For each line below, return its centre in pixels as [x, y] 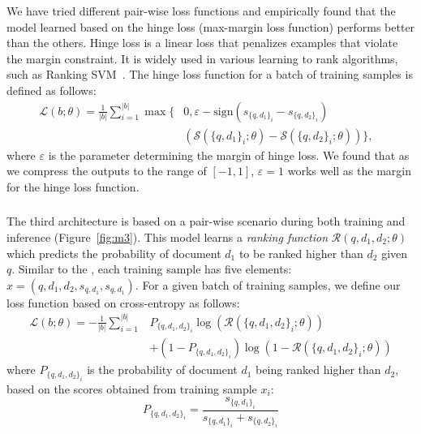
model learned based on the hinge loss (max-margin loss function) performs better [211, 26]
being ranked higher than [318, 370]
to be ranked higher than [301, 253]
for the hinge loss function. [73, 186]
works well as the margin [349, 171]
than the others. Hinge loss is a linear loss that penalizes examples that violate [202, 43]
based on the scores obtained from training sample [132, 388]
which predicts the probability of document [114, 253]
